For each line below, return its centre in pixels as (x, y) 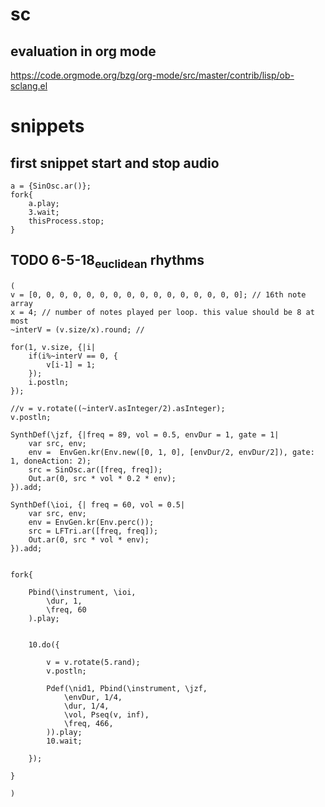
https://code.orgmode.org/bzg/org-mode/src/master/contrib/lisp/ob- (152, 75)
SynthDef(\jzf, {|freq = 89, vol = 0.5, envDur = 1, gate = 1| (145, 435)
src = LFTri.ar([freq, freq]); (93, 531)
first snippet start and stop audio (115, 163)
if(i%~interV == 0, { (73, 356)
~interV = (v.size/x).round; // (77, 330)
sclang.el (29, 86)
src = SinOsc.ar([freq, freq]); (95, 470)
